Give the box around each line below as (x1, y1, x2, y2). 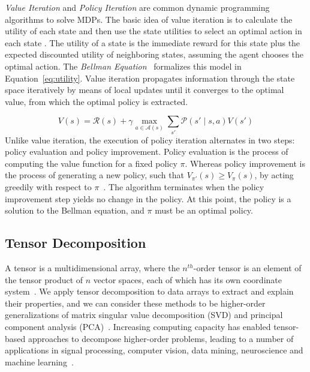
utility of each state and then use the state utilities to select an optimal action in (5, 25, 302, 37)
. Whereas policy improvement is (185, 157, 305, 169)
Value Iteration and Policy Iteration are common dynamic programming (5, 1, 270, 13)
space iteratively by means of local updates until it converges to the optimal (5, 83, 284, 96)
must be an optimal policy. (155, 204, 253, 217)
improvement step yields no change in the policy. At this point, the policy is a (5, 192, 291, 205)
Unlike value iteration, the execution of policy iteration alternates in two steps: (5, 133, 295, 146)
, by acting (254, 169, 294, 181)
